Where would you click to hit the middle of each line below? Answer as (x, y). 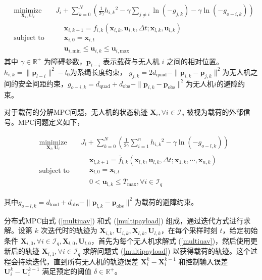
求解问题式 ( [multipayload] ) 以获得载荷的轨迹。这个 (167, 251)
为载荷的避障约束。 (166, 201)
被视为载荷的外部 (215, 111)
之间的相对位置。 (195, 61)
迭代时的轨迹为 (72, 230)
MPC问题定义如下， (51, 122)
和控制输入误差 (203, 261)
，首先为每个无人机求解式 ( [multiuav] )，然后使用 (171, 240)
